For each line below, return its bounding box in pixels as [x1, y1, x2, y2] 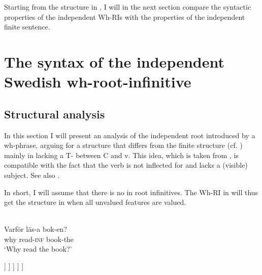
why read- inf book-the [4, 233, 74, 244]
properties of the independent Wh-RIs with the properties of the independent [4, 11, 245, 22]
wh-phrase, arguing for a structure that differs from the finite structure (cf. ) [4, 140, 243, 150]
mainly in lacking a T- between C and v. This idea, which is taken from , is [4, 149, 239, 160]
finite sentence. [4, 21, 50, 32]
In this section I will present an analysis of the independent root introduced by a [4, 130, 255, 140]
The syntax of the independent [4, 51, 224, 72]
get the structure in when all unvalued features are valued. [4, 197, 186, 207]
